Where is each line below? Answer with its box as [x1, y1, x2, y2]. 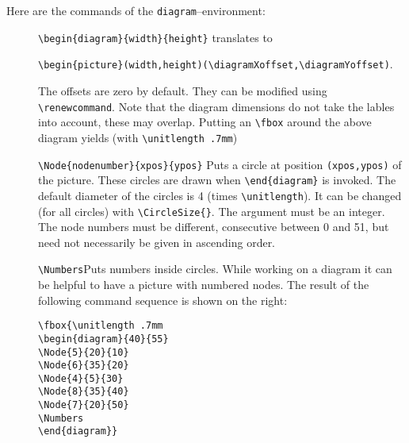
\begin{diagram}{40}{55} [38, 333, 169, 345]
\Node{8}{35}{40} [38, 386, 129, 398]
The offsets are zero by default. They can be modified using [38, 82, 327, 98]
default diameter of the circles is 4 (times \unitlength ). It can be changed [38, 187, 402, 203]
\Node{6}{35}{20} [38, 360, 129, 372]
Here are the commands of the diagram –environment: [6, 2, 266, 18]
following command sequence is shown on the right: [38, 291, 288, 308]
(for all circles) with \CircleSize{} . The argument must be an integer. [38, 202, 385, 219]
